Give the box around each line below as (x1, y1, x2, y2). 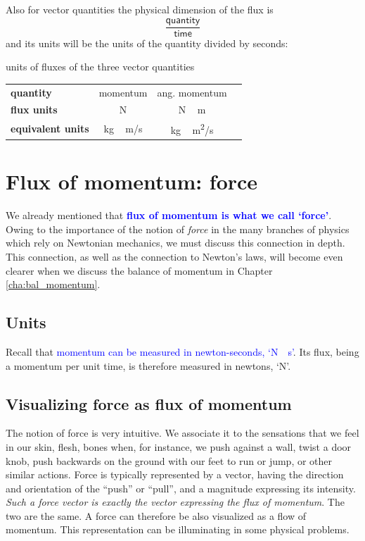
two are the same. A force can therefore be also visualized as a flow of (6, 508, 306, 523)
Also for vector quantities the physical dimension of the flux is (6, 2, 274, 16)
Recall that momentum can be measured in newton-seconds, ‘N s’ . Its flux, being (6, 344, 359, 359)
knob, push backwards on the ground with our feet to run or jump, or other (6, 453, 333, 468)
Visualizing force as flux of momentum (6, 392, 292, 414)
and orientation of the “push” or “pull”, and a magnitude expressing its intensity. (6, 480, 356, 495)
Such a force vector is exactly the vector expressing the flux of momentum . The (6, 495, 345, 509)
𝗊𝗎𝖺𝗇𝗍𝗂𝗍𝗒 (165, 15, 200, 25)
